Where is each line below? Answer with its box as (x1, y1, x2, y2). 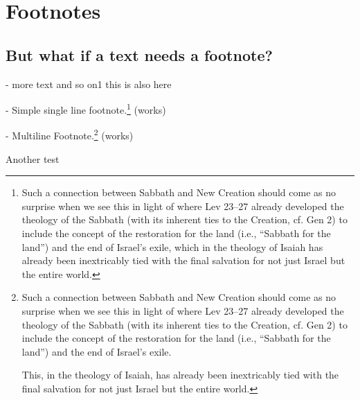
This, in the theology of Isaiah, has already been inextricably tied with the (21, 367, 339, 382)
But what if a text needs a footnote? (6, 44, 273, 65)
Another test (6, 151, 60, 166)
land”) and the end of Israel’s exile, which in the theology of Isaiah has (21, 239, 323, 254)
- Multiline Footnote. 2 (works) (6, 126, 134, 143)
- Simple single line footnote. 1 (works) (6, 101, 166, 116)
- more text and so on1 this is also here (6, 76, 172, 91)
